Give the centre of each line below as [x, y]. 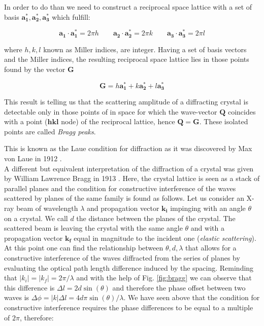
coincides [242, 111]
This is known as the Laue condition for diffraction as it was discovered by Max [128, 148]
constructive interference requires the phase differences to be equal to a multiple [129, 307]
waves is [17, 297]
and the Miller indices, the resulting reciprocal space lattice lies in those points [127, 59]
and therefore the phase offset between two [179, 287]
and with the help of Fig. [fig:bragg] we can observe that [164, 278]
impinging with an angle [208, 208]
